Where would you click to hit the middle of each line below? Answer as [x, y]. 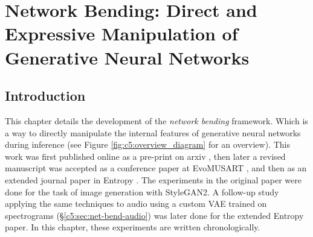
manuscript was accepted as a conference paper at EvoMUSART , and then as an [156, 168]
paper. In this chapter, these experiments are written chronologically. [133, 227]
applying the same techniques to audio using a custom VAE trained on [136, 204]
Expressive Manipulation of [121, 33]
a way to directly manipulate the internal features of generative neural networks [153, 132]
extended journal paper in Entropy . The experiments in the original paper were [153, 179]
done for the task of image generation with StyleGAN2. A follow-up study [142, 191]
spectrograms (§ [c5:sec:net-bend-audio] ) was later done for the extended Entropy [154, 215]
